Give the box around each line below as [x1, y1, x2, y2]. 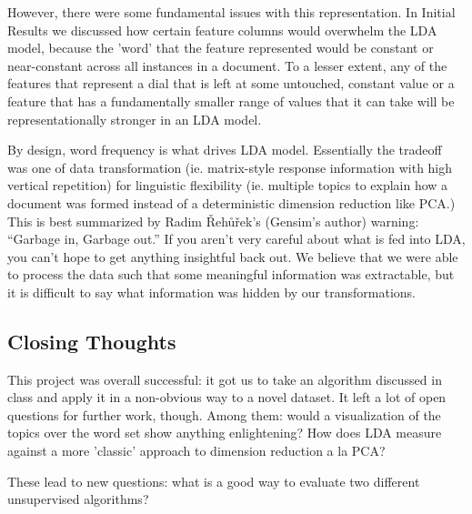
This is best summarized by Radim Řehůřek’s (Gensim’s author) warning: [7, 211, 419, 230]
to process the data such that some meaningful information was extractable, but [7, 265, 455, 284]
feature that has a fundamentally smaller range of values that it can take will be [7, 91, 455, 110]
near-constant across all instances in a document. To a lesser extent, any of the [7, 55, 447, 75]
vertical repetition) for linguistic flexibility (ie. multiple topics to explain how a [7, 176, 448, 195]
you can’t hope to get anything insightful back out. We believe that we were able [7, 247, 458, 266]
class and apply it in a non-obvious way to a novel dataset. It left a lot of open [7, 388, 447, 407]
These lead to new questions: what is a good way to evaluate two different [7, 471, 420, 490]
